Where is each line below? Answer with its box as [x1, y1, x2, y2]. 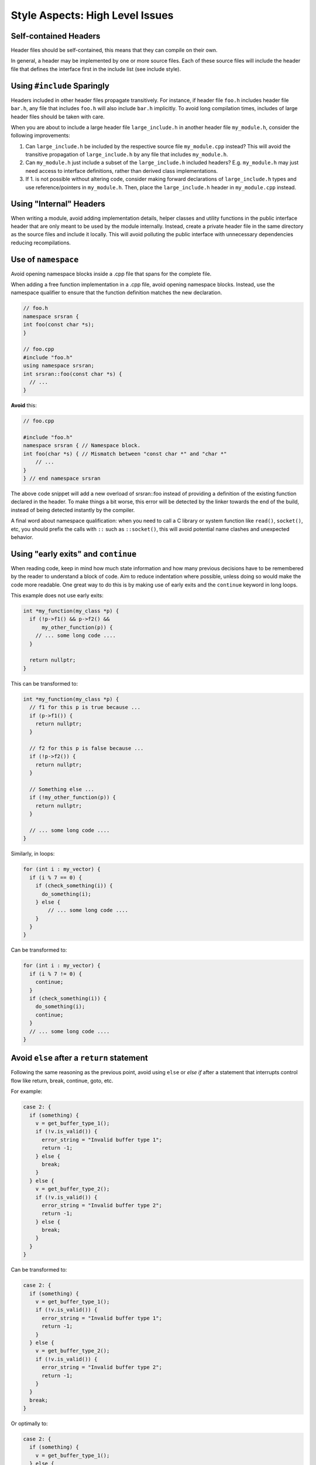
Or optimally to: [11, 1420, 48, 1427]
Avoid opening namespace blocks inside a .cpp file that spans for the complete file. [11, 270, 212, 277]
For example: [11, 1088, 43, 1095]
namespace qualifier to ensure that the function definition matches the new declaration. [11, 289, 222, 296]
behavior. [11, 533, 33, 540]
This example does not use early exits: [11, 592, 104, 599]
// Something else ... [29, 786, 95, 793]
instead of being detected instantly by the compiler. [11, 506, 135, 513]
